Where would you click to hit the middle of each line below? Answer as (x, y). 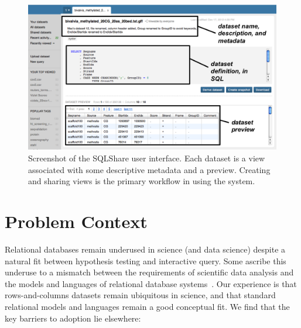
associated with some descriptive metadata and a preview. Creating (149, 169)
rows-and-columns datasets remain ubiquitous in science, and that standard (140, 295)
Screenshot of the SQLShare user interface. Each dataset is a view (147, 158)
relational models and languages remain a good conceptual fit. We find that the (147, 306)
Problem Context (76, 221)
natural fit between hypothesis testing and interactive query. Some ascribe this (146, 260)
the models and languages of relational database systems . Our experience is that (151, 283)
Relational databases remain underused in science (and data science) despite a (145, 249)
